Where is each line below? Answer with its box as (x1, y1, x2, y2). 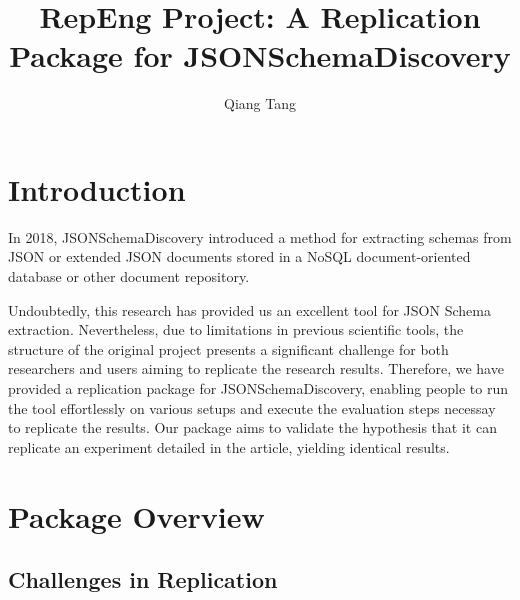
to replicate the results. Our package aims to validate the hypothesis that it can (8, 417, 497, 438)
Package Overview (8, 495, 265, 536)
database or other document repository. (8, 266, 250, 287)
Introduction (8, 168, 186, 209)
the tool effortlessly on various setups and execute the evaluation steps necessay (8, 397, 496, 418)
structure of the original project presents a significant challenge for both (8, 338, 449, 359)
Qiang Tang (224, 93, 296, 114)
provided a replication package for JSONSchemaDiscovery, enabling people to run (8, 378, 509, 398)
